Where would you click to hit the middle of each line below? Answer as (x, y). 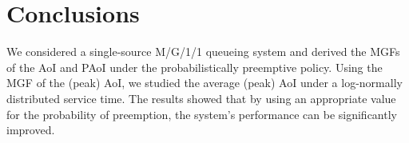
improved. (31, 130)
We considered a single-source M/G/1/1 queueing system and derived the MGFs (203, 52)
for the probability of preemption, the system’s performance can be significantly (202, 114)
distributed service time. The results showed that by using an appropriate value (201, 98)
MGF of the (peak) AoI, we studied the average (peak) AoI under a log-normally (204, 83)
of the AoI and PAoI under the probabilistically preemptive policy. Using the (195, 67)
